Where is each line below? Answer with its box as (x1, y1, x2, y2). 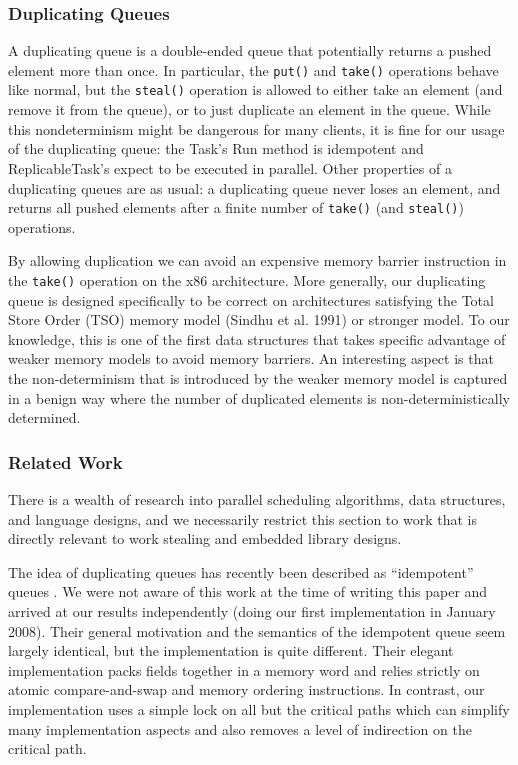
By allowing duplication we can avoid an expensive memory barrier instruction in (8, 250, 507, 271)
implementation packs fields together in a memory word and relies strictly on (8, 659, 480, 680)
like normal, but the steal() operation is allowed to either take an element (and (8, 79, 503, 100)
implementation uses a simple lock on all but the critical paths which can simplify (8, 698, 510, 719)
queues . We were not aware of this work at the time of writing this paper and (8, 581, 488, 602)
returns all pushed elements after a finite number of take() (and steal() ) (8, 197, 464, 218)
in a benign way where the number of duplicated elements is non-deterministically (8, 387, 511, 408)
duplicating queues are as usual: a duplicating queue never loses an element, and (8, 177, 501, 198)
